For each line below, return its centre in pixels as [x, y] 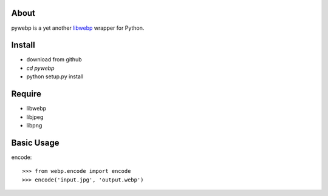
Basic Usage [35, 143]
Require [26, 94]
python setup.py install [55, 76]
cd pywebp [40, 68]
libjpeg [35, 117]
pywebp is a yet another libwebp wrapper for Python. [78, 28]
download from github [54, 59]
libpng [34, 125]
